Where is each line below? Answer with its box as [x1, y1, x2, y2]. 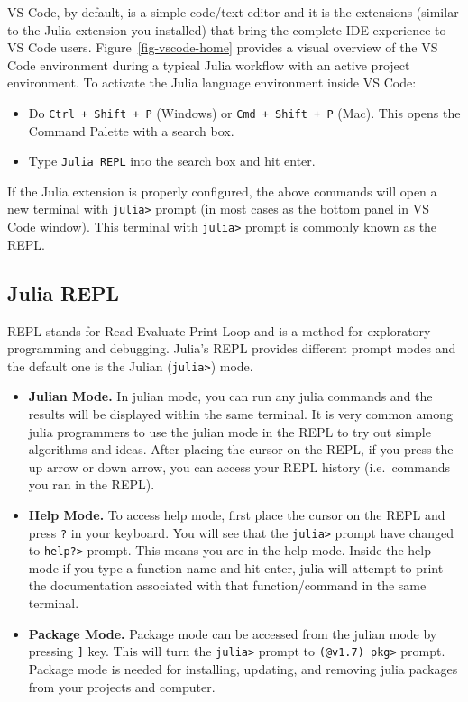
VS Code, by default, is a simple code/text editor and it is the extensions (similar [7, 3, 459, 21]
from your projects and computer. [28, 677, 216, 696]
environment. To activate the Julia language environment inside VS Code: [7, 73, 417, 92]
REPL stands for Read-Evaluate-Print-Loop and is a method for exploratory [7, 321, 431, 340]
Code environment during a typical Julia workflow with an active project [7, 55, 410, 74]
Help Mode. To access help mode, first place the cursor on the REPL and [28, 505, 445, 524]
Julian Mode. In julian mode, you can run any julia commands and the [28, 387, 433, 406]
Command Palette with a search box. [28, 121, 234, 140]
